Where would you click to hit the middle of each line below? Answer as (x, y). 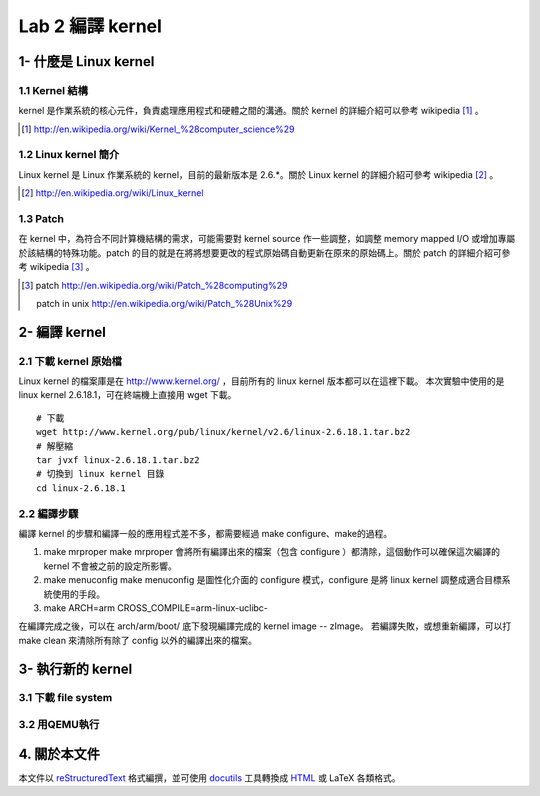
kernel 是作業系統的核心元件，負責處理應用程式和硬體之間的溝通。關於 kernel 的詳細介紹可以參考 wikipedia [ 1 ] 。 (251, 111)
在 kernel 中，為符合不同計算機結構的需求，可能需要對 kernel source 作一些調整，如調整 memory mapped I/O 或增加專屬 (267, 239)
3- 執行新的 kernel (75, 668)
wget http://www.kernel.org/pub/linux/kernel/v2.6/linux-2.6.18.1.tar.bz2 (223, 432)
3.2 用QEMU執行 (59, 725)
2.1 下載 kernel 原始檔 (70, 361)
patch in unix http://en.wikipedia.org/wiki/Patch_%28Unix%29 (164, 303)
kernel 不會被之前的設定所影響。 (110, 566)
